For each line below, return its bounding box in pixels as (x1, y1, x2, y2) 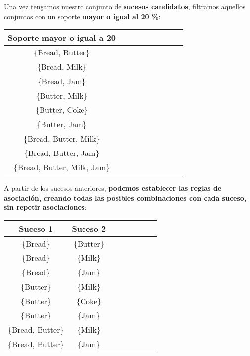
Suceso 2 (72, 222, 106, 234)
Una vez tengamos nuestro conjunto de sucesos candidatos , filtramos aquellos (4, 1, 246, 11)
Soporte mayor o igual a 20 (8, 32, 116, 44)
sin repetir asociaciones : (4, 202, 87, 212)
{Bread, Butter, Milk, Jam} (13, 161, 110, 173)
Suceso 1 (19, 222, 53, 234)
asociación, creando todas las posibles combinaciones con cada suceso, (4, 192, 247, 203)
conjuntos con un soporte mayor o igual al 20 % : (4, 11, 161, 21)
